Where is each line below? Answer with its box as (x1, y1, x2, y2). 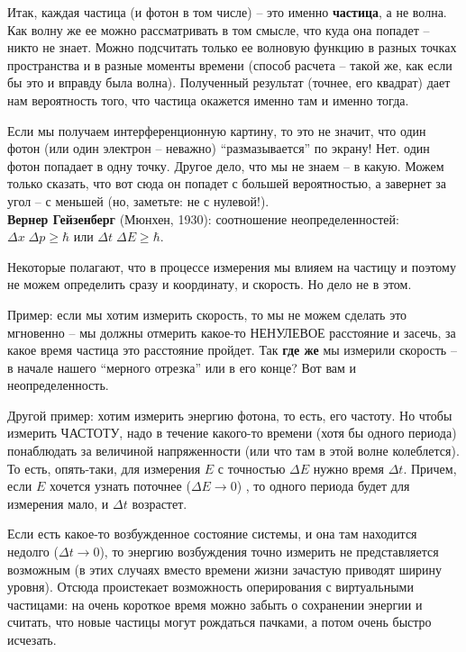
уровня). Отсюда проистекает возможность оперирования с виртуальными (7, 577, 414, 596)
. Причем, (403, 458, 457, 477)
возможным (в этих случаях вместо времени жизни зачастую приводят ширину (7, 559, 442, 578)
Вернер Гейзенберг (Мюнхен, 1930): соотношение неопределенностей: (7, 209, 399, 228)
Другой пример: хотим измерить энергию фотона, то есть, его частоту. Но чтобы (7, 405, 452, 424)
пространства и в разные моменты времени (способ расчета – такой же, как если (7, 55, 452, 74)
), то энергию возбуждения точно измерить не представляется (99, 542, 439, 561)
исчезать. (7, 630, 57, 648)
